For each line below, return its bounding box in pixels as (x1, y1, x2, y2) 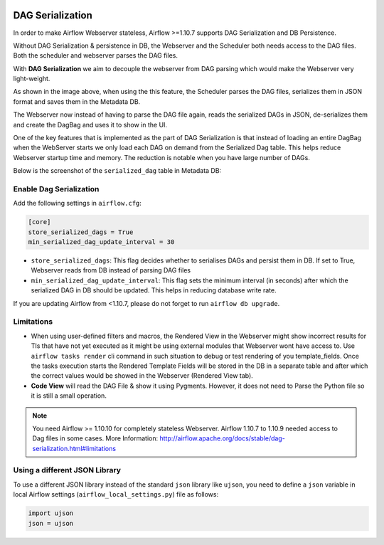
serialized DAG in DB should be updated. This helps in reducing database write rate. (31, 286, 277, 295)
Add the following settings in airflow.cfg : (13, 199, 142, 208)
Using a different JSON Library (13, 465, 121, 475)
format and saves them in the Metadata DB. (13, 97, 141, 106)
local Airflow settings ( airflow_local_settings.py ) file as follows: (13, 490, 219, 499)
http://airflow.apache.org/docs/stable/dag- (159, 434, 286, 443)
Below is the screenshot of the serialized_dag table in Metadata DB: (13, 166, 222, 175)
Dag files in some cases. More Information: (32, 434, 159, 443)
